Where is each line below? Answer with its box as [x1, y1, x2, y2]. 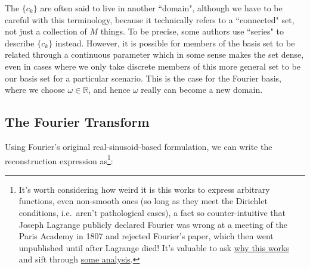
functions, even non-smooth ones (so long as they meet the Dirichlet [18, 195, 268, 207]
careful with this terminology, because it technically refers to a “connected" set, [5, 13, 294, 26]
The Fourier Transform [5, 112, 150, 131]
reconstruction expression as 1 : [5, 152, 113, 167]
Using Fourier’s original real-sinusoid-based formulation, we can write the [5, 140, 272, 152]
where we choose [5, 83, 65, 96]
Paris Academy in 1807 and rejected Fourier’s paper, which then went [18, 230, 274, 242]
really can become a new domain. [141, 83, 263, 96]
